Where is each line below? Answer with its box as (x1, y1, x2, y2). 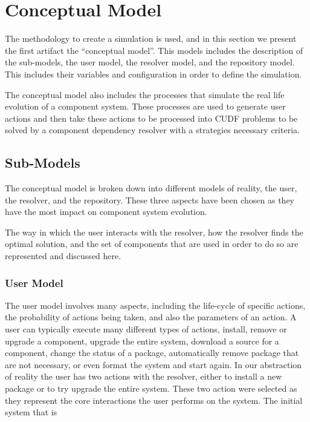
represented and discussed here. (5, 249, 121, 262)
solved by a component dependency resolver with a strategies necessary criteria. (5, 124, 300, 136)
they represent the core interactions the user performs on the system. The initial (5, 394, 303, 406)
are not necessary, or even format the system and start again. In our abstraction (5, 358, 302, 371)
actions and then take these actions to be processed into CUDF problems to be (5, 111, 298, 124)
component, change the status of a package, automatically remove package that (5, 346, 299, 359)
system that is (5, 406, 57, 418)
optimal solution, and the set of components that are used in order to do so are (5, 237, 299, 250)
